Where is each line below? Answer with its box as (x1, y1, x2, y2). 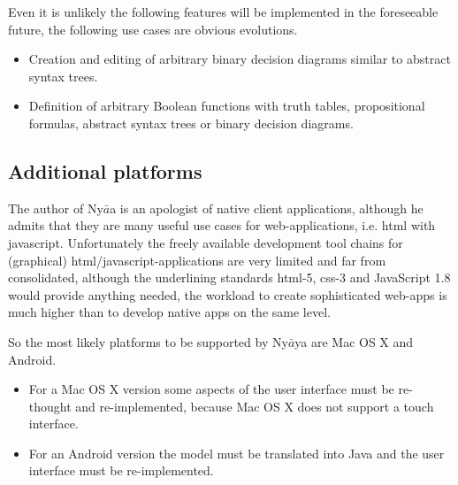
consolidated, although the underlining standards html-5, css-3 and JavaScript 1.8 (8, 268, 451, 287)
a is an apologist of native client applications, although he (110, 198, 424, 217)
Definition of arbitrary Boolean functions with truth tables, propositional (28, 96, 425, 115)
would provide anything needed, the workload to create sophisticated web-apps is (8, 285, 447, 304)
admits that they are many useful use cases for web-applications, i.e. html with (8, 216, 436, 235)
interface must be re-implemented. (28, 461, 214, 480)
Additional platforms (8, 157, 202, 184)
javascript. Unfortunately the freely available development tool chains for (8, 233, 403, 251)
